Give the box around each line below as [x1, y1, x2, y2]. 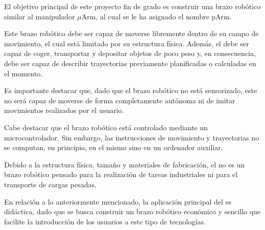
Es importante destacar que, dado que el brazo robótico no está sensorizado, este [4, 85, 257, 96]
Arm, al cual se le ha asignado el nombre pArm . [81, 11, 232, 21]
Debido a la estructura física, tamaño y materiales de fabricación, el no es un [4, 159, 245, 169]
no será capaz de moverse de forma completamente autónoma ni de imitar [4, 95, 235, 105]
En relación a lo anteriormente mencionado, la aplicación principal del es [4, 196, 232, 207]
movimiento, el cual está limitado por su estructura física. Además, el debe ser [4, 38, 249, 48]
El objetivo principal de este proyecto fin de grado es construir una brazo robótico [4, 1, 261, 11]
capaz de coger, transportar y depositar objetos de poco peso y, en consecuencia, [4, 48, 256, 59]
